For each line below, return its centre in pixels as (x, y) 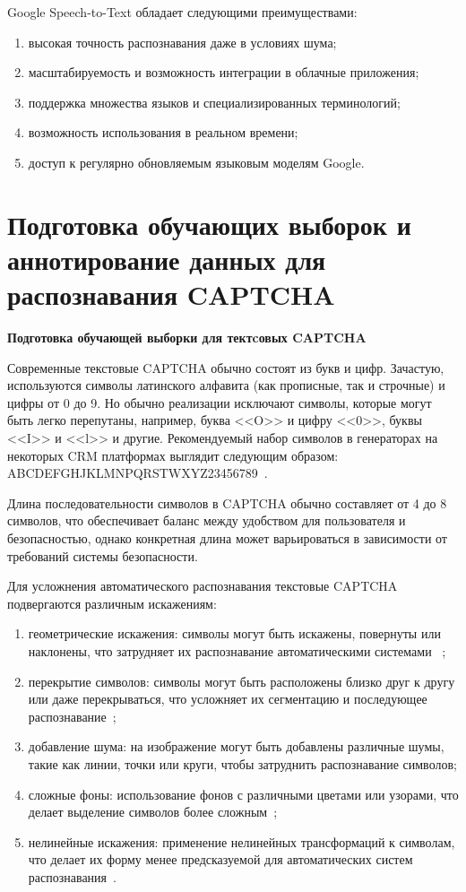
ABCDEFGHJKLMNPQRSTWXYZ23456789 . (138, 473)
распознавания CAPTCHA (171, 294)
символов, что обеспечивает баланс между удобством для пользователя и (207, 520)
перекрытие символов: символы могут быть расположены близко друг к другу (242, 681)
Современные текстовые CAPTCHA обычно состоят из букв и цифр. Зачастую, (226, 367)
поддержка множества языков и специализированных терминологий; (214, 102)
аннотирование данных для (167, 259)
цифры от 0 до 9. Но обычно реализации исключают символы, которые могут (220, 402)
